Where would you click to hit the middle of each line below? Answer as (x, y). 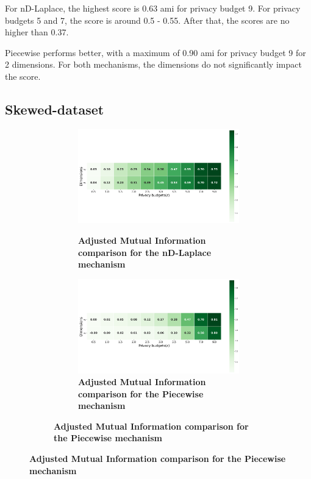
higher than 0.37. (37, 32)
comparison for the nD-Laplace (145, 252)
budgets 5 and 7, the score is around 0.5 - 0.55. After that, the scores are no (147, 20)
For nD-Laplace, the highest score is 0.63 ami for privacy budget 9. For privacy (153, 8)
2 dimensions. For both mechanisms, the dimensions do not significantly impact (153, 64)
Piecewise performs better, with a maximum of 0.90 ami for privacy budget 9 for (155, 52)
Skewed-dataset (55, 109)
